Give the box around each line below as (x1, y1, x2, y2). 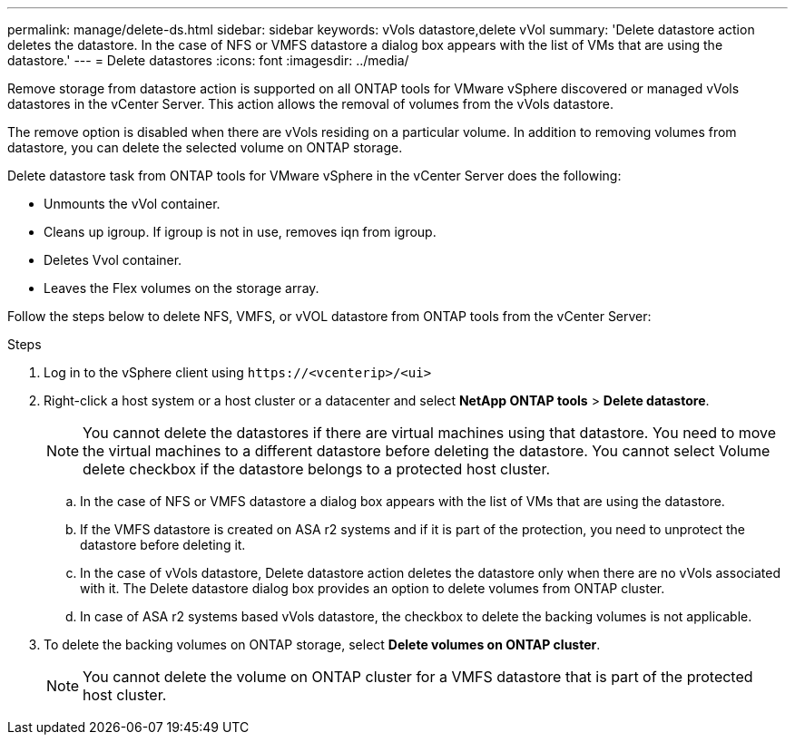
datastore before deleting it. (80, 537, 246, 552)
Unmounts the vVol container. (44, 196, 221, 211)
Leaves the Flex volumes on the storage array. (44, 280, 319, 296)
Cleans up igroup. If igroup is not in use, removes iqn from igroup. (44, 224, 437, 239)
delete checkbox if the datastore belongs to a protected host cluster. (83, 460, 551, 478)
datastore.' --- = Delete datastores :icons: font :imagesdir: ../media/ (7, 53, 409, 68)
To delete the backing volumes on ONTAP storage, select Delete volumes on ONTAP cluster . (44, 637, 601, 652)
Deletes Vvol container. (44, 252, 182, 268)
